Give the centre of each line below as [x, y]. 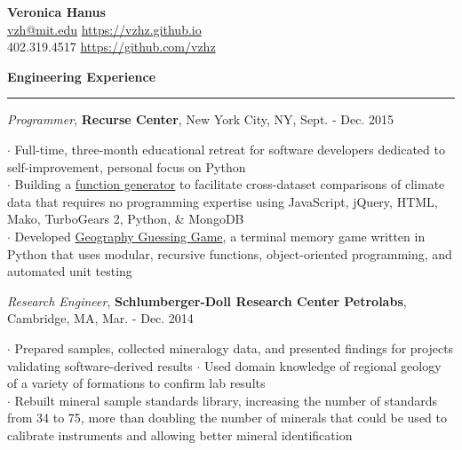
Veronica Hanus [56, 12]
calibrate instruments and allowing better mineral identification [180, 434]
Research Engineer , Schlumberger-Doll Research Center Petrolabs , [207, 300]
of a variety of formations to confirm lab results [136, 383]
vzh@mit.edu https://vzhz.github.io [104, 29]
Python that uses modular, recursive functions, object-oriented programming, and [230, 253]
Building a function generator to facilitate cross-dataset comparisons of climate [230, 184]
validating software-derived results [100, 365]
